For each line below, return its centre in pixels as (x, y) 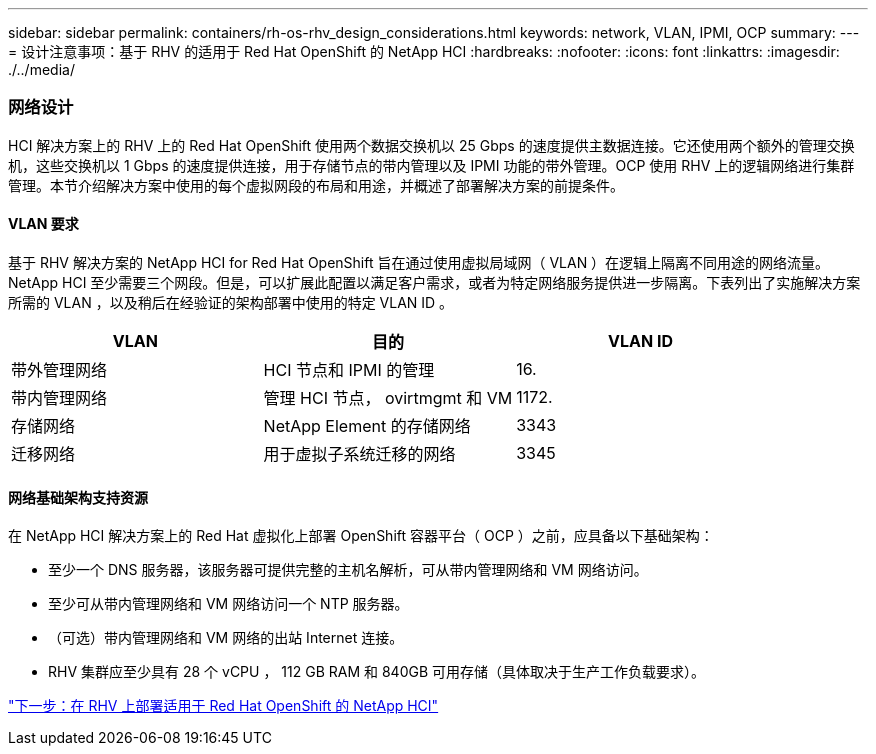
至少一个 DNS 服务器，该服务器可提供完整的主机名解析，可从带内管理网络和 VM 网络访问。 (348, 570)
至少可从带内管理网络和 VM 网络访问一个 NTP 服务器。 (228, 604)
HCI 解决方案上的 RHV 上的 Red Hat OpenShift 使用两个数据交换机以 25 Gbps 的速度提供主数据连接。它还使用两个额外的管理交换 (431, 145)
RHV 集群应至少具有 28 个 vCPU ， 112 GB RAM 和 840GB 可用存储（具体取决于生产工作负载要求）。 (377, 672)
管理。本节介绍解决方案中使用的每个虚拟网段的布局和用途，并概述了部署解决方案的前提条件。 (316, 185)
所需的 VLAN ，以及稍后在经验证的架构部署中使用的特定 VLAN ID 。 (231, 302)
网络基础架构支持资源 (78, 497)
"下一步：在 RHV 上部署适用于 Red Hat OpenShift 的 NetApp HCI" (223, 706)
